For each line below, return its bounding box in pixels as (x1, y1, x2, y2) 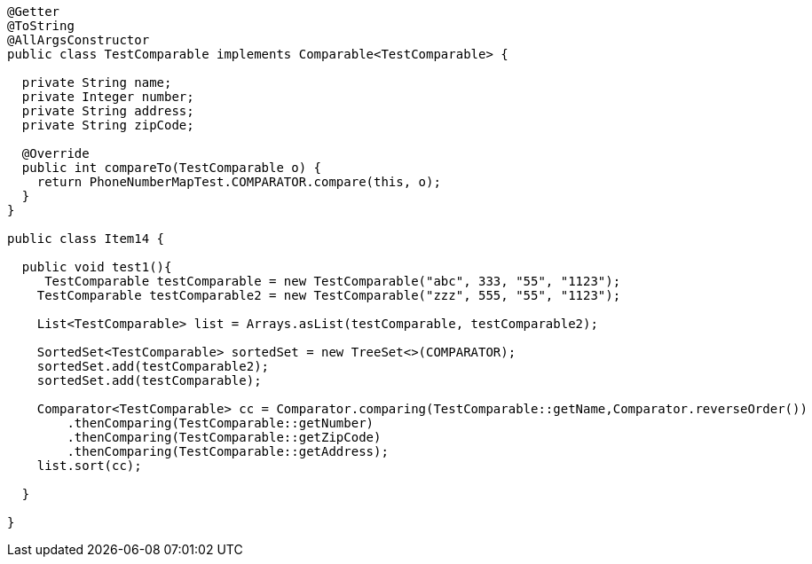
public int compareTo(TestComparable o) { (21, 161, 322, 175)
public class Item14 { (7, 231, 165, 246)
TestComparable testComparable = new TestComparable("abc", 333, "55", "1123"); (44, 274, 621, 288)
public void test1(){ (21, 260, 172, 274)
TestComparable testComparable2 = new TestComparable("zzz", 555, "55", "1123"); (36, 288, 621, 302)
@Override (21, 146, 90, 161)
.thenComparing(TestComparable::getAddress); (67, 444, 389, 458)
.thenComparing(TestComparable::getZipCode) (67, 430, 382, 444)
